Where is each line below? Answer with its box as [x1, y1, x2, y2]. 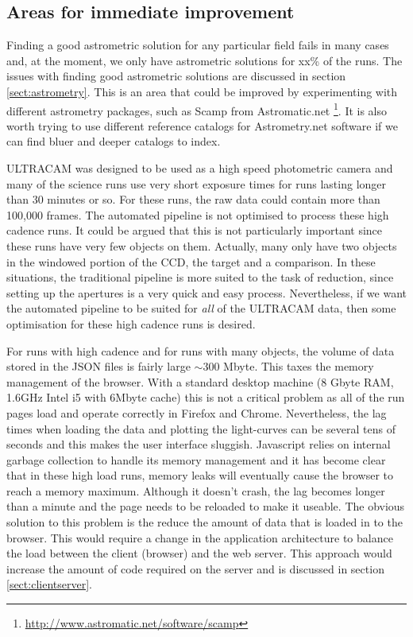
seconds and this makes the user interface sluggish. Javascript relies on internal [6, 436, 391, 453]
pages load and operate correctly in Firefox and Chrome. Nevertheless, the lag [6, 404, 387, 421]
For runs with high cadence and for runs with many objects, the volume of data [6, 342, 395, 359]
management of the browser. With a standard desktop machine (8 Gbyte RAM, [6, 373, 394, 390]
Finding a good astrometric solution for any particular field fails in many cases [6, 37, 389, 53]
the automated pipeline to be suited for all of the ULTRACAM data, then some [6, 300, 396, 317]
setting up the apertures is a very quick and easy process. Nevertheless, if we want [6, 284, 407, 301]
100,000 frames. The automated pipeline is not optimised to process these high [6, 206, 389, 223]
